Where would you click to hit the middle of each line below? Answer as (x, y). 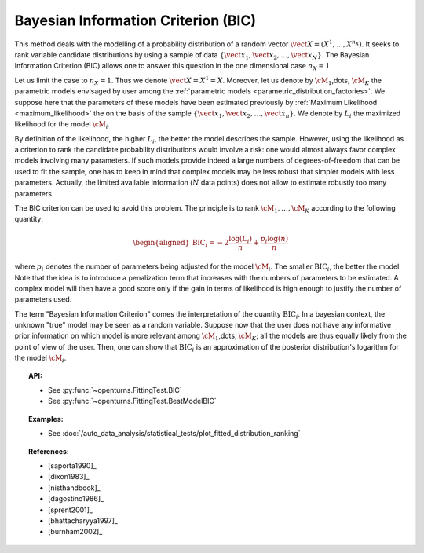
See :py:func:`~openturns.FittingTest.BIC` (115, 390)
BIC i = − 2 (210, 244)
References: (49, 451)
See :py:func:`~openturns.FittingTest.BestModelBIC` (133, 401)
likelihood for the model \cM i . (62, 125)
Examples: (46, 419)
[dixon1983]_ (69, 477)
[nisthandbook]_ (75, 488)
